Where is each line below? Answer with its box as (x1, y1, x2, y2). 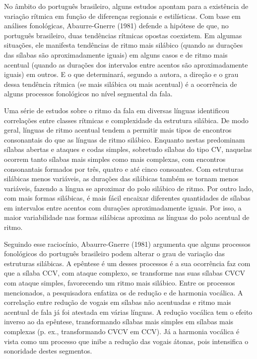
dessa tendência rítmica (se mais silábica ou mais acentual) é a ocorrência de (4, 78, 237, 89)
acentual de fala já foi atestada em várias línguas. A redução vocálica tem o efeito (4, 306, 253, 317)
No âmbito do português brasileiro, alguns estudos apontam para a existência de (4, 1, 249, 11)
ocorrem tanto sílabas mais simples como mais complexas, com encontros (4, 153, 226, 164)
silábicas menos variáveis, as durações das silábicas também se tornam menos (4, 173, 239, 184)
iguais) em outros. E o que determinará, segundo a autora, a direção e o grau (4, 69, 239, 79)
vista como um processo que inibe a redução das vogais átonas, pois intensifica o (4, 336, 249, 346)
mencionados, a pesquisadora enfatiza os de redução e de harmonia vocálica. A (4, 287, 243, 297)
